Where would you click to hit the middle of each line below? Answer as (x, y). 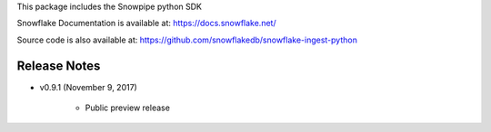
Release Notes (59, 66)
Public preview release (127, 108)
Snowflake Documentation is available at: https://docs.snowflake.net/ (146, 24)
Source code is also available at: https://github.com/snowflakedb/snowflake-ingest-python (187, 40)
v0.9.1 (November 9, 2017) (89, 87)
